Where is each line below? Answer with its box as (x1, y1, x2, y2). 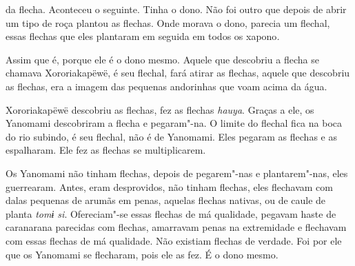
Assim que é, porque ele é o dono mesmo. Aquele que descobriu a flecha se (6, 52, 319, 66)
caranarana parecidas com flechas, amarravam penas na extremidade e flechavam (6, 220, 347, 234)
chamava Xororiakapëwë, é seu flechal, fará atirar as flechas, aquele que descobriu (6, 65, 350, 80)
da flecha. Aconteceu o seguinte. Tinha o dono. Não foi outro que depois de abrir (6, 2, 347, 16)
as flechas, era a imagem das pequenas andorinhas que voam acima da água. (6, 79, 327, 93)
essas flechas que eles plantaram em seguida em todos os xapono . (6, 29, 280, 43)
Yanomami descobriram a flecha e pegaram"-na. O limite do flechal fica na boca (6, 116, 343, 130)
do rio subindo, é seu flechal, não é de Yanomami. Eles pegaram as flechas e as (6, 129, 337, 143)
